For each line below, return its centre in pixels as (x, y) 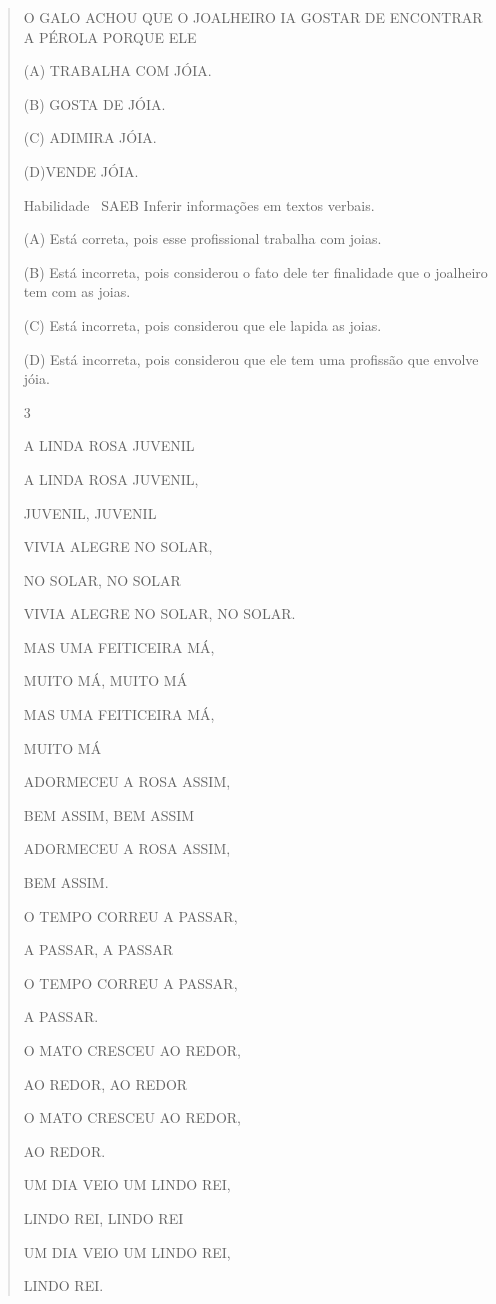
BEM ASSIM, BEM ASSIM (109, 814)
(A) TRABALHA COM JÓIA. (117, 70)
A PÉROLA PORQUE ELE (110, 36)
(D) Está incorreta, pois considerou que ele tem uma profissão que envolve (251, 358)
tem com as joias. (77, 291)
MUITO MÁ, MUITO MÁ (105, 680)
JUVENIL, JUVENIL (90, 512)
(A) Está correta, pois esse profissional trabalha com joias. (202, 238)
